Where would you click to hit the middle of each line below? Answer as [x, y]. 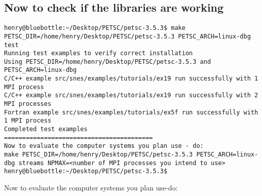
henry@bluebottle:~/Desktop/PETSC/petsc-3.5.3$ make [95, 28]
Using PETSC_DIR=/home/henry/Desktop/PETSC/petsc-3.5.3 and [108, 62]
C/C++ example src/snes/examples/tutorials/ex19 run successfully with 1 [131, 79]
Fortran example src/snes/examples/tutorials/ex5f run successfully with [131, 112]
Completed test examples [46, 129]
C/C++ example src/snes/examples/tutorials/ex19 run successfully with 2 [131, 95]
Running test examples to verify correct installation [99, 53]
